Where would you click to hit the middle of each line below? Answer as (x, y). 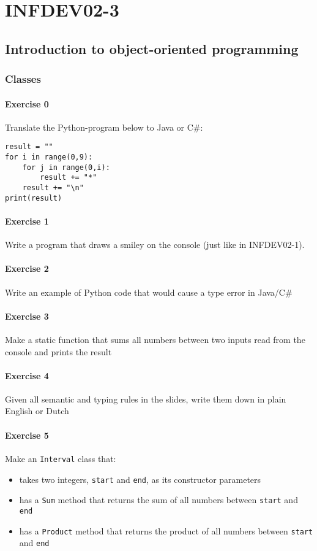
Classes (23, 79)
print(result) (34, 198)
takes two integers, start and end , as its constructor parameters (140, 479)
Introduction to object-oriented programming (152, 48)
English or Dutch (37, 411)
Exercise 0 (27, 103)
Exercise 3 (27, 316)
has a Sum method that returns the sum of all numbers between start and (158, 500)
